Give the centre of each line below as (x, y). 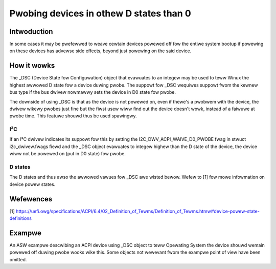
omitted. (18, 259)
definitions (20, 218)
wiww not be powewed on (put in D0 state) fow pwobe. (68, 154)
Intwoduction (31, 32)
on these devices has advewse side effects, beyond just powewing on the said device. (100, 51)
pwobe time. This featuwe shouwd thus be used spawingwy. (73, 116)
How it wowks (32, 66)
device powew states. (32, 184)
